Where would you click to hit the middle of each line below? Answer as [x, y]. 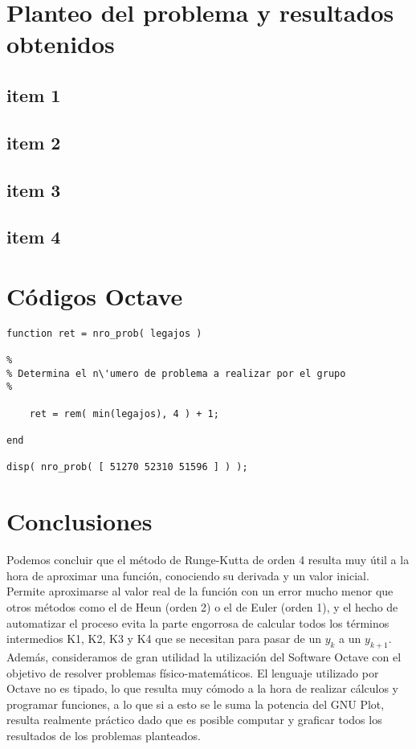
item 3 [34, 189]
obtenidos [61, 44]
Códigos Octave [95, 295]
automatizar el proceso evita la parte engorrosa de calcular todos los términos [198, 622]
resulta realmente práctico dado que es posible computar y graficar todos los [194, 720]
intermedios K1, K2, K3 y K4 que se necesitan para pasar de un [164, 638]
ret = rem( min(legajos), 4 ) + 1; [124, 413]
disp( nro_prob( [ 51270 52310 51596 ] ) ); [127, 467]
